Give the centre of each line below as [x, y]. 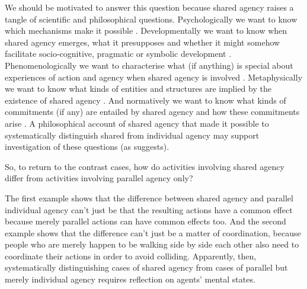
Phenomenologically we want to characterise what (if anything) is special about [149, 65]
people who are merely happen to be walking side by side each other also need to [152, 244]
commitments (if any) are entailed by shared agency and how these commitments [152, 112]
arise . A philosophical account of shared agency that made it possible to [137, 123]
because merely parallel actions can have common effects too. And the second [145, 221]
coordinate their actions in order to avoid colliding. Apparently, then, [131, 256]
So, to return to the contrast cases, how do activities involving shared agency [145, 166]
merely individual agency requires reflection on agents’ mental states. [130, 279]
